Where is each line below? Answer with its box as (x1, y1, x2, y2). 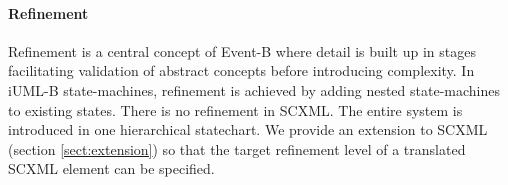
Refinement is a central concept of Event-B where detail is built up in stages (8, 40, 476, 61)
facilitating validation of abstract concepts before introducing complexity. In (8, 60, 475, 81)
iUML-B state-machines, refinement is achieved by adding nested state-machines (8, 79, 500, 100)
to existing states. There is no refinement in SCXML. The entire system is (8, 99, 463, 120)
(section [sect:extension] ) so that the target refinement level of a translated (8, 138, 466, 159)
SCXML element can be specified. (8, 158, 215, 179)
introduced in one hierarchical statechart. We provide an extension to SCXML (8, 119, 488, 140)
